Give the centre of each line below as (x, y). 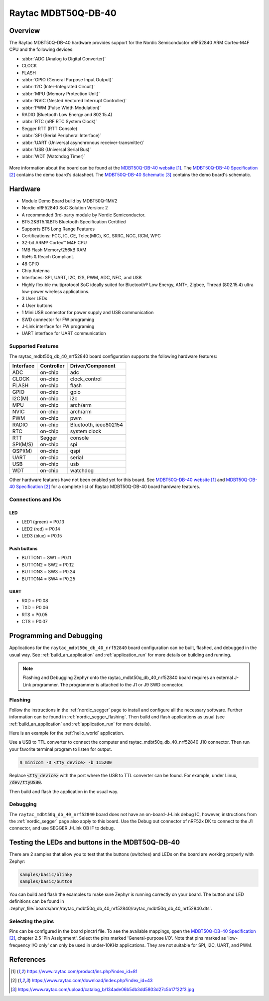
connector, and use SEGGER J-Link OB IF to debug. (62, 828)
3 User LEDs (34, 299)
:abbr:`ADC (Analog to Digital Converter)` (64, 59)
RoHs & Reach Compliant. (48, 257)
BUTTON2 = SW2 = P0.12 (48, 565)
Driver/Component (93, 365)
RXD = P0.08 (35, 601)
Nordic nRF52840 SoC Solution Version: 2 (65, 208)
